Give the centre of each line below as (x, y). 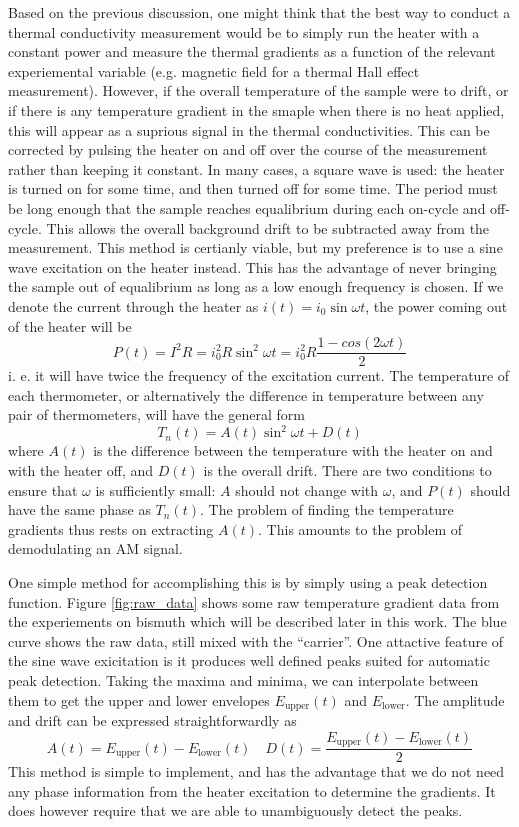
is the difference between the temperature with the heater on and (293, 450)
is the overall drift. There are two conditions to (347, 470)
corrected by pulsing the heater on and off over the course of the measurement (248, 149)
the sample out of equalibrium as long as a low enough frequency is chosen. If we (256, 286)
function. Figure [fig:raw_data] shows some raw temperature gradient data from (254, 601)
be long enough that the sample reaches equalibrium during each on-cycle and (247, 207)
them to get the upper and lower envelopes (139, 699)
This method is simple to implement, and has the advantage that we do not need (256, 771)
